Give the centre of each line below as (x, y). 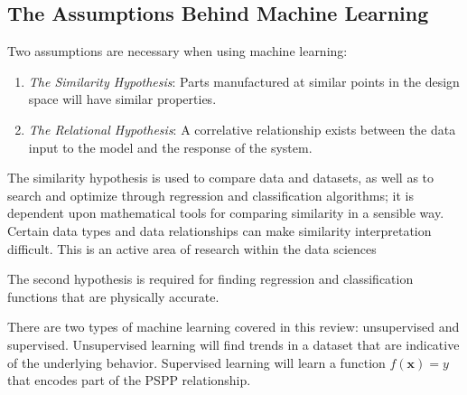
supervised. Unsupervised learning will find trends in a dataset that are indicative (233, 344)
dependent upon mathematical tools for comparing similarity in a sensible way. (226, 213)
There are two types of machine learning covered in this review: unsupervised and (233, 327)
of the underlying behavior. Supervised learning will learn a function (196, 362)
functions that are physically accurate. (113, 296)
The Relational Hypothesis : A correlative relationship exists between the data (242, 129)
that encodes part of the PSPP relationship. (129, 380)
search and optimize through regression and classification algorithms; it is (210, 195)
